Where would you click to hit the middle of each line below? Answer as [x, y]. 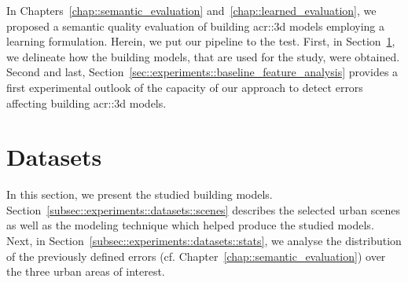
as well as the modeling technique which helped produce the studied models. [190, 225]
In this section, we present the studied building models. [140, 194]
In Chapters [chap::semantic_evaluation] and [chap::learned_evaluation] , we [191, 10]
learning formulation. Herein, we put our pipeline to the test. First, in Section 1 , [201, 41]
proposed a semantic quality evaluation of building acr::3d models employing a [196, 26]
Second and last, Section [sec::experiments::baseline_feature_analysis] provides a [202, 72]
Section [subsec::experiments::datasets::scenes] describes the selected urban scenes [204, 209]
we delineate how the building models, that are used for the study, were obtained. [203, 56]
